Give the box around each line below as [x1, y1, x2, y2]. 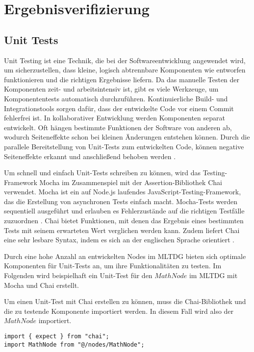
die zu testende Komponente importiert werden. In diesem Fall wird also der [4, 305, 234, 316]
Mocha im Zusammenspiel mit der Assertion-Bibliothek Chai [39, 177, 222, 187]
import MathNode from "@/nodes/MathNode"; [4, 341, 145, 348]
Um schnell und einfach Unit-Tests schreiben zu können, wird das [4, 167, 201, 178]
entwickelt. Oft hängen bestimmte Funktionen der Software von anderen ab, [4, 122, 232, 132]
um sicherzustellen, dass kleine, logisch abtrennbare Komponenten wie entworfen [4, 65, 246, 75]
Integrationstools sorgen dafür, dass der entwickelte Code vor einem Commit [4, 103, 234, 113]
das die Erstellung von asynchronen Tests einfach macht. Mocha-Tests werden [4, 196, 238, 206]
